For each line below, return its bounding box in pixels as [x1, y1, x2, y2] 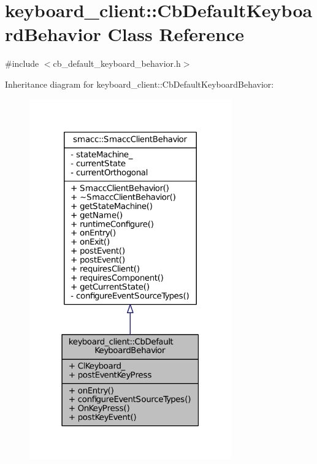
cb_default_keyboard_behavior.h [53, 57, 181, 70]
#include [5, 57, 39, 70]
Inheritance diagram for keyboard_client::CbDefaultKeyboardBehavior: [5, 77, 274, 90]
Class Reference [107, 21, 244, 47]
